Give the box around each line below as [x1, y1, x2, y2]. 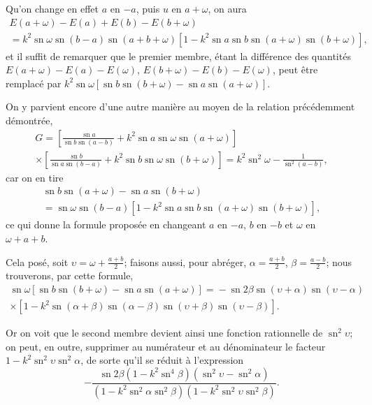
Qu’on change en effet [6, 1, 99, 15]
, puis [136, 1, 160, 15]
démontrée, [6, 113, 53, 128]
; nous [326, 254, 352, 269]
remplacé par [6, 75, 62, 90]
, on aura [208, 1, 247, 15]
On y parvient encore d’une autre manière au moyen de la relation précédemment [6, 99, 355, 114]
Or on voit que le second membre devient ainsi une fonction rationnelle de [6, 325, 323, 340]
